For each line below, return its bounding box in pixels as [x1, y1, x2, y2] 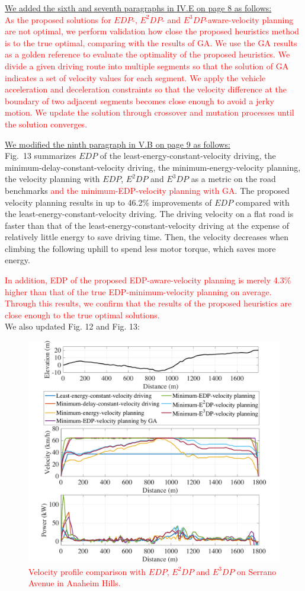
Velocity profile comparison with [28, 565, 146, 577]
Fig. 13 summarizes [5, 149, 76, 162]
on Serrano [237, 565, 277, 577]
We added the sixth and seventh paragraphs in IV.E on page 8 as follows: [5, 2, 272, 14]
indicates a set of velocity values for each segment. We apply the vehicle [5, 71, 266, 84]
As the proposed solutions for [5, 13, 111, 25]
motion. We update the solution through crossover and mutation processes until [5, 106, 294, 119]
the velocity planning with [5, 172, 100, 185]
